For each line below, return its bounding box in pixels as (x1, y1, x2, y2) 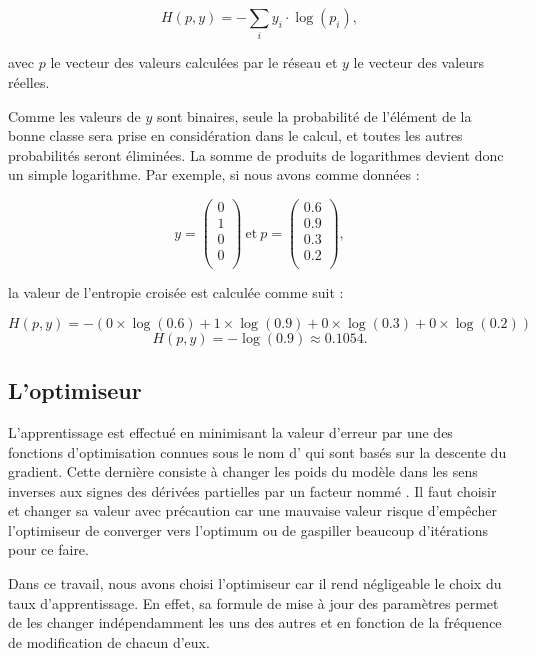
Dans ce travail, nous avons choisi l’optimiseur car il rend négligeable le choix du (8, 573, 502, 594)
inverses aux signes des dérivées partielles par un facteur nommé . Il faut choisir (8, 480, 497, 501)
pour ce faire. (8, 539, 89, 560)
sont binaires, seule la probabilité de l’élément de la (156, 105, 472, 126)
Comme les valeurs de (8, 105, 141, 126)
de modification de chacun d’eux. (8, 631, 210, 652)
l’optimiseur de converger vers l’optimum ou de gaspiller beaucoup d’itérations (8, 519, 489, 540)
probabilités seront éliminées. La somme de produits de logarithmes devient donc (8, 144, 504, 165)
